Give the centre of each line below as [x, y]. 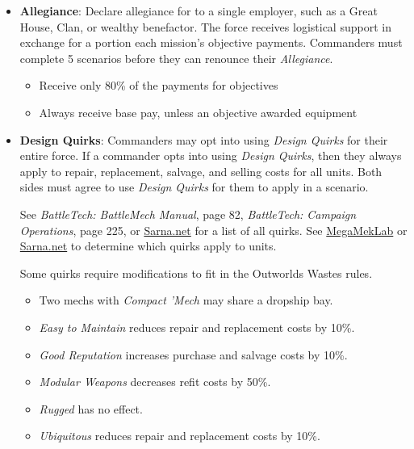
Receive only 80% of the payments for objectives [159, 85]
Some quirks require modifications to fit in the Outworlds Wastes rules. [196, 273]
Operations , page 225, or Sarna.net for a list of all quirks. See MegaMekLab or [213, 230]
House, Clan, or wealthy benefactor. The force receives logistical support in [205, 26]
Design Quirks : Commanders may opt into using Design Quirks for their [204, 139]
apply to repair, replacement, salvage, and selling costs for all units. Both [201, 171]
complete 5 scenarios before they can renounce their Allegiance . [176, 58]
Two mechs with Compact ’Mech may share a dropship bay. [186, 300]
